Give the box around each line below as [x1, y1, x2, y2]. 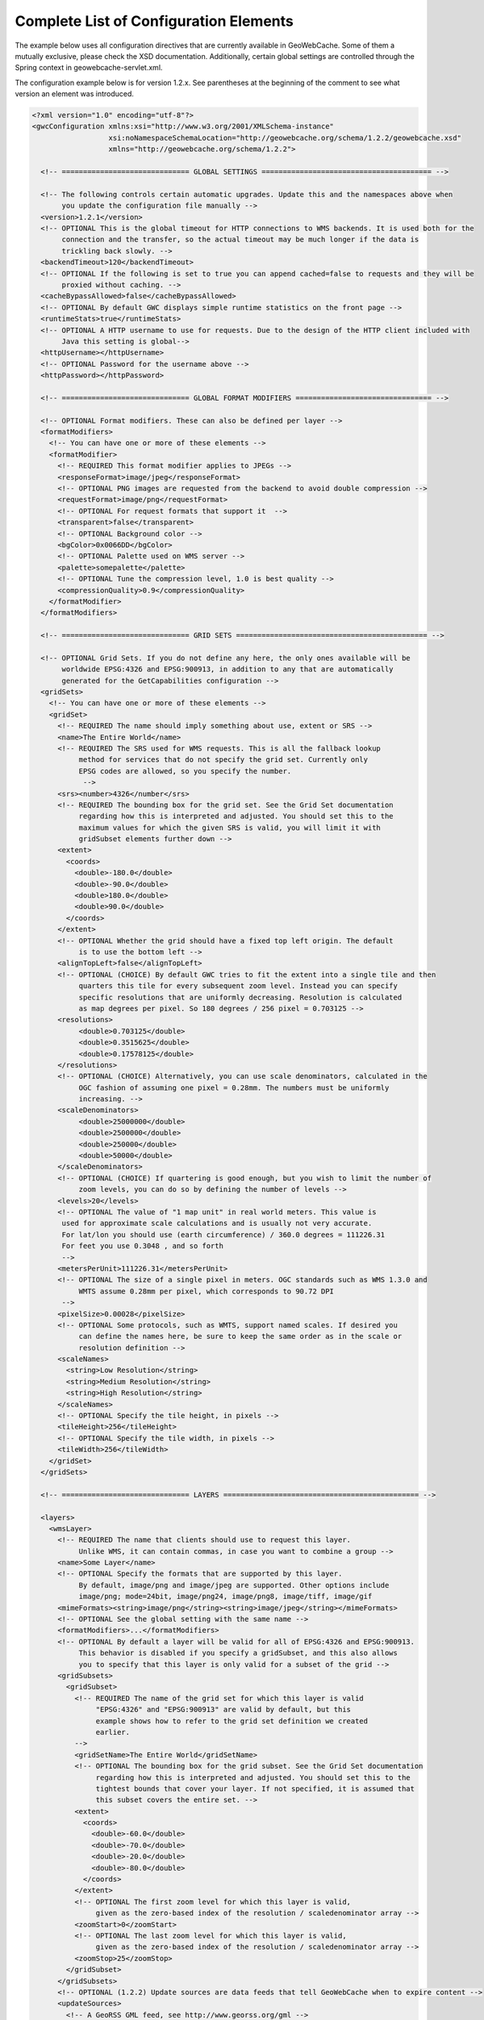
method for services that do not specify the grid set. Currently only [78, 755, 369, 764]
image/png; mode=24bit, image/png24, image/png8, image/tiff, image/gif [78, 1592, 373, 1601]
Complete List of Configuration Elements [15, 12, 294, 30]
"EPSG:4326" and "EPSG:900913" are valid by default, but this [95, 1705, 351, 1715]
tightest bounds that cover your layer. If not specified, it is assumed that [95, 1784, 415, 1793]
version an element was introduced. [15, 89, 135, 99]
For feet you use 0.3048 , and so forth [61, 1241, 223, 1251]
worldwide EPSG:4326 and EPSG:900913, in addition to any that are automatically [61, 665, 394, 674]
